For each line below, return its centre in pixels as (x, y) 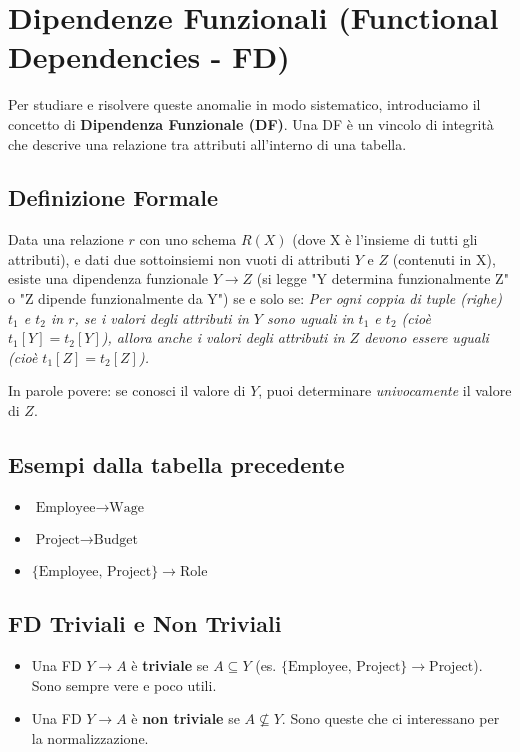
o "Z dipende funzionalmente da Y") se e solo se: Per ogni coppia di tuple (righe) (255, 298)
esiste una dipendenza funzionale (108, 278)
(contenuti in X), (444, 258)
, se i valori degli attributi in (161, 317)
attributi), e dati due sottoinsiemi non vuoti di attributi (179, 258)
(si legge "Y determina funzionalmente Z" (382, 278)
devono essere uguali (426, 337)
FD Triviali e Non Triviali (145, 623)
